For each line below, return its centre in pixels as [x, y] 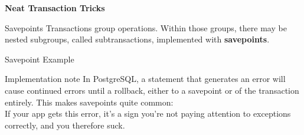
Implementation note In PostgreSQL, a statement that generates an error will [145, 79]
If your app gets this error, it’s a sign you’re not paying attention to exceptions [148, 113]
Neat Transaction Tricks [55, 8]
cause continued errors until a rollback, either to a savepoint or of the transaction [152, 90]
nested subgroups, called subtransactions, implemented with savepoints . [137, 39]
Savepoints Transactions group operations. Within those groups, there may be [146, 27]
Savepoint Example [40, 59]
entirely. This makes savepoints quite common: [89, 102]
